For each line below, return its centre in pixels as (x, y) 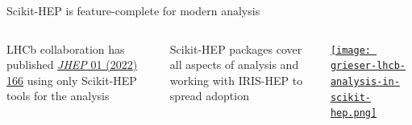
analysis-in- (365, 81)
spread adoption (209, 96)
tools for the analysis (58, 96)
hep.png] (354, 113)
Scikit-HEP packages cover (236, 48)
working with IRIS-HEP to (236, 80)
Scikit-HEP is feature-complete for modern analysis (133, 10)
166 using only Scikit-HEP (72, 80)
